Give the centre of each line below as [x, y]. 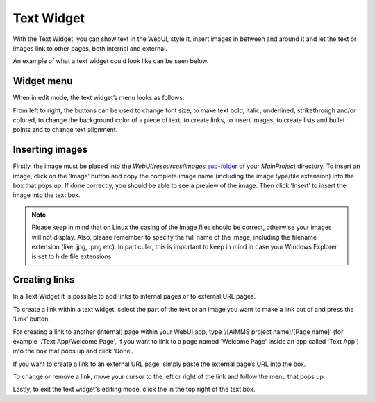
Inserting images [50, 150]
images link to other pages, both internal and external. [90, 48]
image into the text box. [47, 195]
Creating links [44, 280]
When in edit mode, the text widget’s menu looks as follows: [99, 98]
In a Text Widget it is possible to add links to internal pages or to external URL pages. [134, 296]
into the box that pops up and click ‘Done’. [73, 351]
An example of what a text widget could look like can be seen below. [111, 61]
